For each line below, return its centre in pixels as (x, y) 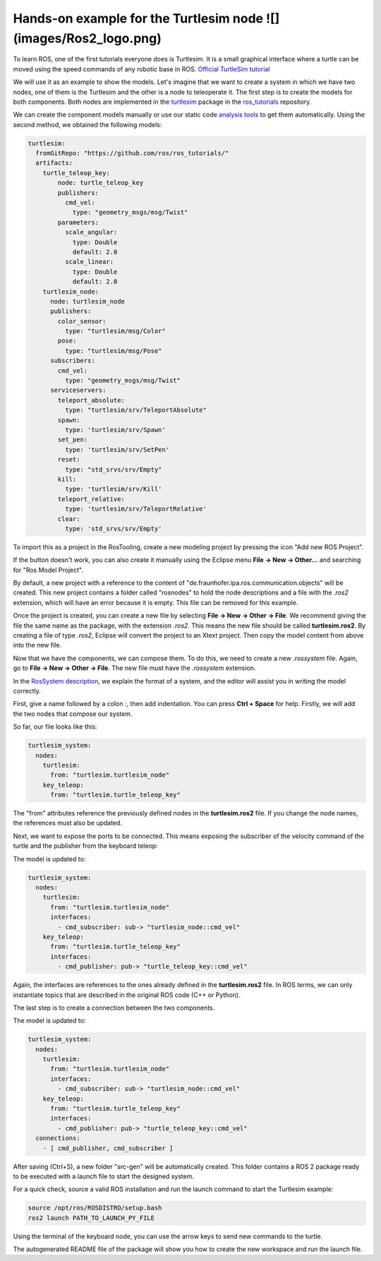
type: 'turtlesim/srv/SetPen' (117, 449)
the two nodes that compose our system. (73, 714)
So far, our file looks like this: (55, 727)
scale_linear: (89, 262)
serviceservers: (78, 390)
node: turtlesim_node (87, 301)
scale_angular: (91, 232)
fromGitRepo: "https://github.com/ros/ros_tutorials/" (132, 153)
